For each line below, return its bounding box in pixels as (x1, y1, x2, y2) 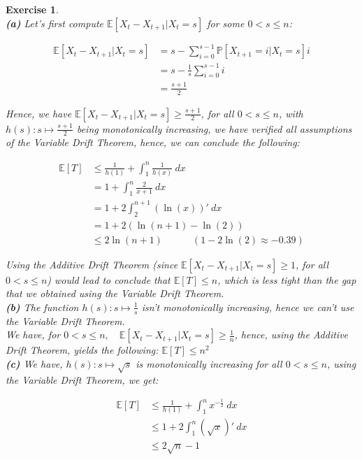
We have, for (6, 327, 61, 342)
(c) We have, (6, 356, 63, 371)
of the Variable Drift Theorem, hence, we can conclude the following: (6, 135, 300, 150)
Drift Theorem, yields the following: (6, 343, 159, 357)
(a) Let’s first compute (6, 15, 103, 30)
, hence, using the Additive (234, 327, 349, 342)
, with (279, 106, 303, 120)
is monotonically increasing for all (136, 356, 282, 371)
